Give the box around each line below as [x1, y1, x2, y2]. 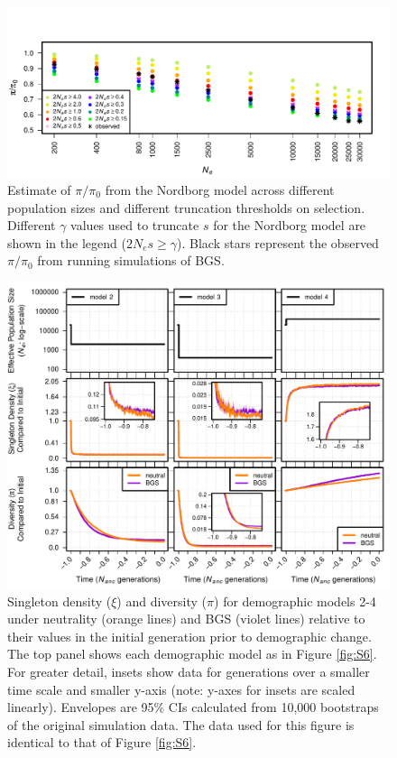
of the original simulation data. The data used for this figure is [7, 715, 355, 734]
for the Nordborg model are [213, 216, 366, 235]
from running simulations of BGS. [37, 251, 225, 270]
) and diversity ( [116, 591, 208, 610]
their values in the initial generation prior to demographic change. [7, 626, 372, 645]
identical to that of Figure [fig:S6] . [7, 733, 197, 752]
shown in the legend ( [7, 233, 126, 252]
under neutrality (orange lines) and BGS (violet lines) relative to [7, 609, 365, 628]
